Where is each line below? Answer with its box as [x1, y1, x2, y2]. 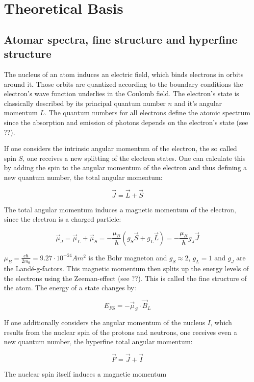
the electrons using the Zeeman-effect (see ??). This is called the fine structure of [4, 273, 247, 283]
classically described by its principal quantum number [4, 98, 166, 108]
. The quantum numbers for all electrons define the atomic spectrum [45, 107, 251, 118]
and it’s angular [174, 98, 222, 108]
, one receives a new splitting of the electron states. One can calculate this [23, 153, 246, 163]
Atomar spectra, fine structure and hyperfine [4, 31, 238, 47]
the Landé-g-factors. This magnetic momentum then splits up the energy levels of [4, 263, 249, 274]
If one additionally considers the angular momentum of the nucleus [4, 317, 205, 327]
